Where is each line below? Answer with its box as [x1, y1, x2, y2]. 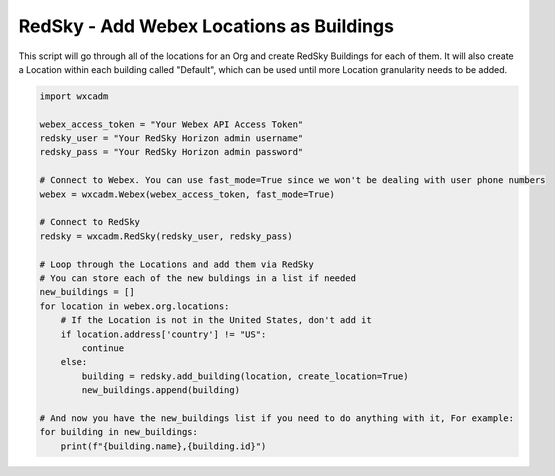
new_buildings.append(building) [81, 385, 240, 396]
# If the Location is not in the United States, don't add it [60, 315, 372, 326]
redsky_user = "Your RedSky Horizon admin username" [39, 133, 304, 144]
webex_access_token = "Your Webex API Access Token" [39, 118, 304, 130]
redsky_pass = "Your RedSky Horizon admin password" [39, 146, 304, 158]
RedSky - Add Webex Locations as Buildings [18, 15, 395, 37]
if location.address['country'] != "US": [60, 328, 267, 340]
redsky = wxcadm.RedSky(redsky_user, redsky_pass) [39, 230, 294, 242]
